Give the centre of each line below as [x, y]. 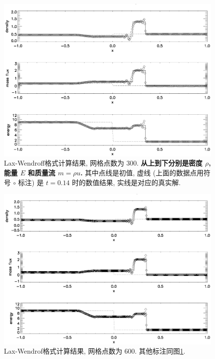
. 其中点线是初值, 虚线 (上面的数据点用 [142, 172]
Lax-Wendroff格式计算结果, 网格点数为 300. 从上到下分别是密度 [103, 163]
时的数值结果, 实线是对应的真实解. [126, 182]
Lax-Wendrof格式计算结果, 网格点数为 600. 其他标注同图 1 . [95, 351]
